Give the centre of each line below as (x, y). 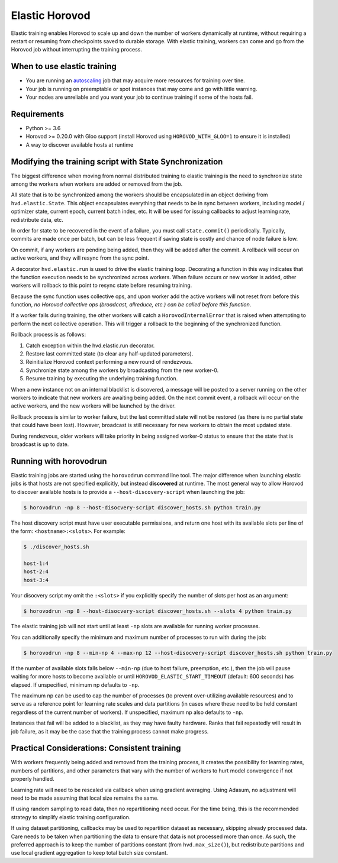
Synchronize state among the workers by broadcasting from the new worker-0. (122, 370)
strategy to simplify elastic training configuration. (71, 817)
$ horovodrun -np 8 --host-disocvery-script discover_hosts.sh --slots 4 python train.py (158, 611)
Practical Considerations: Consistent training (96, 748)
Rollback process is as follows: (48, 335)
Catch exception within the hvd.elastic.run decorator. (90, 345)
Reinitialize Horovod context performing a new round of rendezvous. (109, 362)
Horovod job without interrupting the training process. (76, 50)
